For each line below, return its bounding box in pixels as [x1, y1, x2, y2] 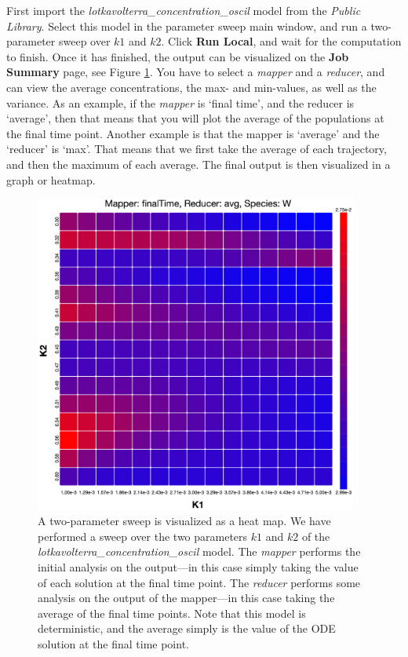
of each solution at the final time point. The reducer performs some [38, 574, 361, 590]
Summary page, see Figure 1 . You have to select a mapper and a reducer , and [6, 64, 385, 80]
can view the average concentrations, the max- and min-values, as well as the [6, 78, 377, 95]
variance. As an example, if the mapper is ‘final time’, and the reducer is [6, 94, 355, 111]
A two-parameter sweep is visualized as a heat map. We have [38, 513, 331, 529]
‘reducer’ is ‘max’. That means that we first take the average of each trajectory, [6, 141, 387, 157]
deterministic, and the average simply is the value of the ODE [38, 620, 336, 637]
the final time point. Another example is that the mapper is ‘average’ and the [6, 125, 380, 141]
